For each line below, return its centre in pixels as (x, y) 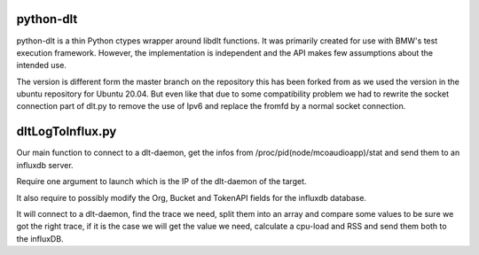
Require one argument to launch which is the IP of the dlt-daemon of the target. (161, 182)
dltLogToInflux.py (67, 131)
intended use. (41, 66)
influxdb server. (45, 165)
